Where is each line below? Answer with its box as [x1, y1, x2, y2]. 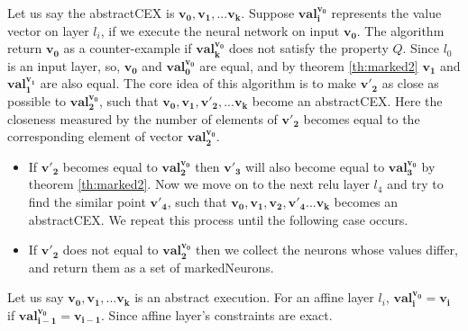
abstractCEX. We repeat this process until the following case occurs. [28, 210, 408, 228]
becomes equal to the [303, 109, 420, 128]
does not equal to [62, 240, 159, 259]
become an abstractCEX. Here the [252, 91, 443, 110]
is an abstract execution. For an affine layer [134, 288, 374, 307]
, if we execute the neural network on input [100, 21, 340, 40]
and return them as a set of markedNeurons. [28, 257, 274, 276]
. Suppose [241, 4, 295, 22]
